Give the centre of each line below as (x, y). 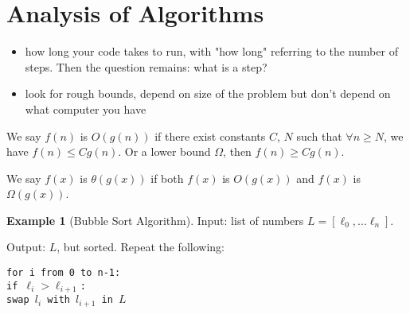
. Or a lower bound (164, 151)
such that (319, 136)
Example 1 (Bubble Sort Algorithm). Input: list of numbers (155, 220)
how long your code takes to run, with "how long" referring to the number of (211, 51)
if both (167, 178)
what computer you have (86, 109)
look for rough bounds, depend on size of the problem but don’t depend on (208, 93)
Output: (26, 247)
